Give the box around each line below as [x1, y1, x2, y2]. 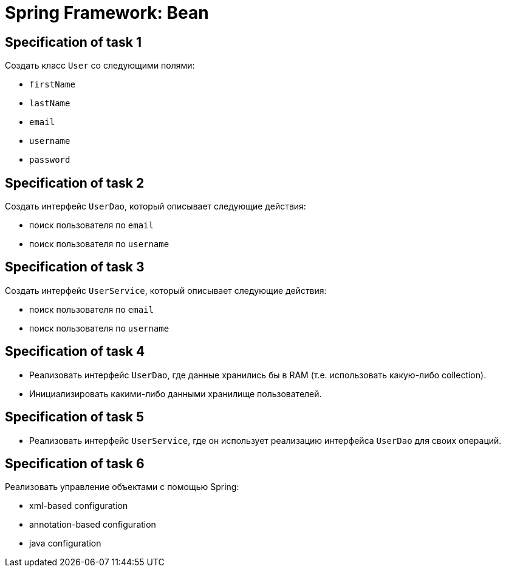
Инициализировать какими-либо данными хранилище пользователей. [29, 388, 322, 399]
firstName [29, 80, 75, 90]
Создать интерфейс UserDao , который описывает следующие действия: [5, 201, 306, 212]
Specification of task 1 [5, 34, 142, 50]
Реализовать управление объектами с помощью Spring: [5, 482, 239, 492]
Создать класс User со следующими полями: [5, 60, 195, 71]
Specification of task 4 [5, 344, 145, 359]
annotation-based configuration [29, 519, 156, 530]
